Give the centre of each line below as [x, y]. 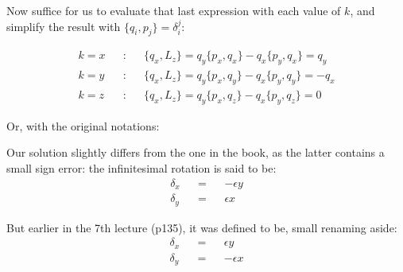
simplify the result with [64, 26]
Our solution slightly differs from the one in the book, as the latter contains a [196, 152]
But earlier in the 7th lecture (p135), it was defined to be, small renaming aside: [202, 227]
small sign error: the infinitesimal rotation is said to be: [141, 168]
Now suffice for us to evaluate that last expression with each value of [174, 10]
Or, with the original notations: [83, 125]
